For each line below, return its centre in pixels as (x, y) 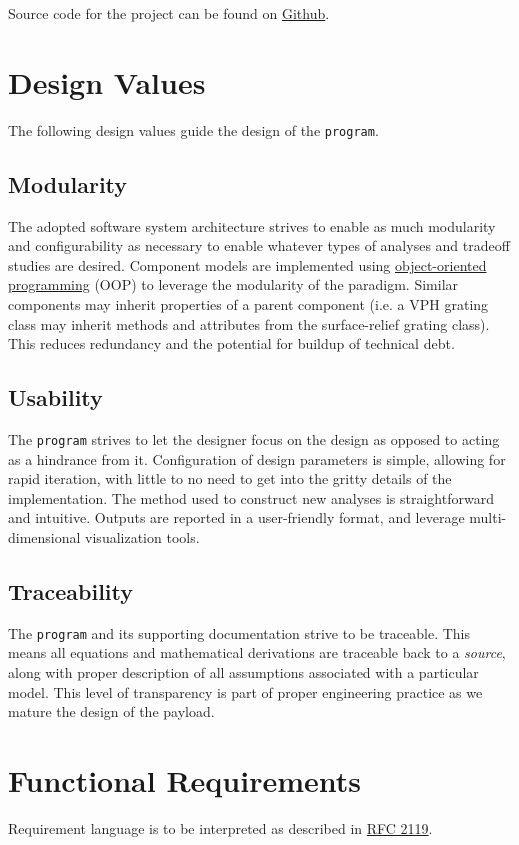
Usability (55, 397)
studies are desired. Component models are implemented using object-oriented (247, 264)
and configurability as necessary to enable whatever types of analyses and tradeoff (259, 245)
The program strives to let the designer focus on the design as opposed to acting (254, 438)
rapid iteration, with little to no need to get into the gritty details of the (230, 478)
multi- (488, 517)
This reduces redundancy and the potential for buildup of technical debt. (231, 343)
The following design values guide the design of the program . (193, 129)
